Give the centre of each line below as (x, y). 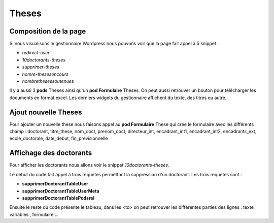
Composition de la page (48, 31)
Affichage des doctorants (51, 153)
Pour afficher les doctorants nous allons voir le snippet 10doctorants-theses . (89, 165)
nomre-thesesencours (45, 74)
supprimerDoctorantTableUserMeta (61, 191)
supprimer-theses (41, 67)
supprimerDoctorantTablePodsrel (58, 198)
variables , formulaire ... (34, 214)
